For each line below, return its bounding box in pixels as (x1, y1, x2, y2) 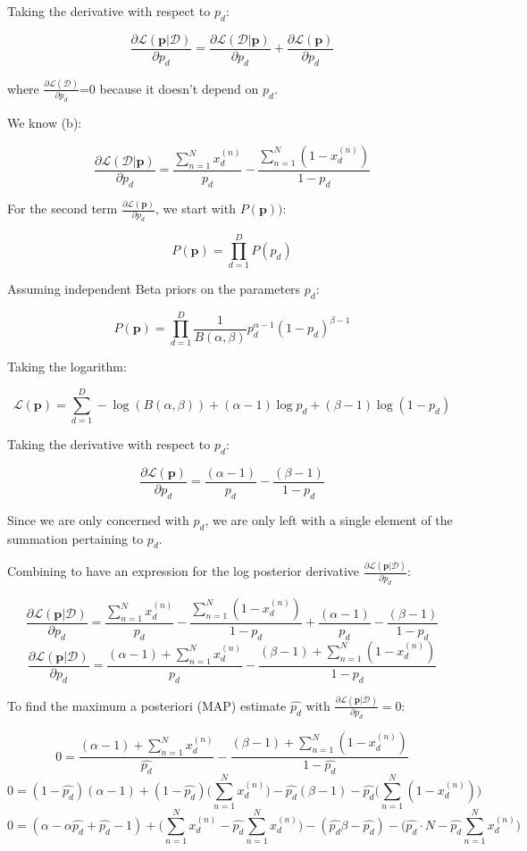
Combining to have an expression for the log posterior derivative (7, 562, 359, 580)
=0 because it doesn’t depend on (79, 79, 259, 97)
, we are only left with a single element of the (205, 510, 453, 529)
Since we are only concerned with (7, 510, 189, 529)
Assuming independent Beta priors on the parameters (7, 279, 301, 298)
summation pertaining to (7, 529, 144, 547)
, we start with (155, 199, 236, 218)
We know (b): (7, 113, 82, 132)
